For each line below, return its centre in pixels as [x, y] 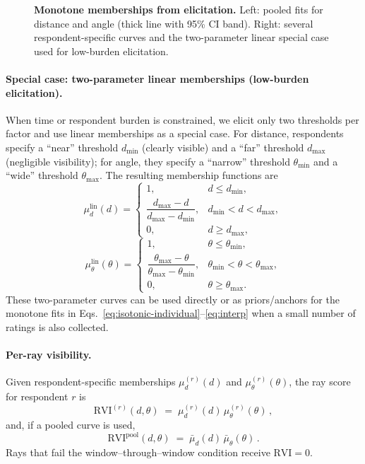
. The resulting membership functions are [189, 175]
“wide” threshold [42, 175]
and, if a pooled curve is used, [71, 424]
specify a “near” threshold [62, 147]
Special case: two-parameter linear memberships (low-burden [157, 78]
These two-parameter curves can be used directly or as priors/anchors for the [173, 299]
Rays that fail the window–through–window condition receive [138, 452]
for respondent [37, 396]
